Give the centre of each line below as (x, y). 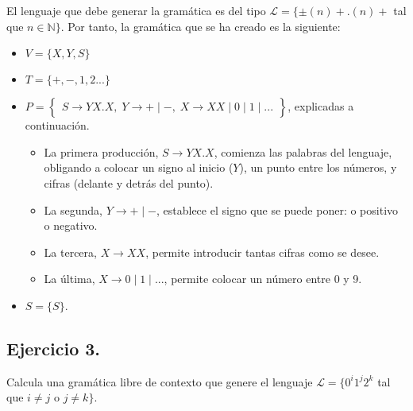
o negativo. (71, 225)
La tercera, (70, 252)
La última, (69, 279)
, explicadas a (321, 106)
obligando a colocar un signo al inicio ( (139, 167)
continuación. (57, 125)
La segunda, (73, 209)
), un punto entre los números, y (318, 167)
